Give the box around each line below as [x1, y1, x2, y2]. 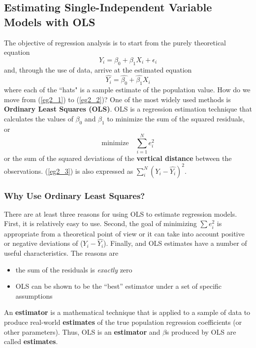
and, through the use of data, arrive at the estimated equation [4, 64, 192, 75]
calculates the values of [4, 113, 73, 123]
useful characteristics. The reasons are [4, 247, 119, 258]
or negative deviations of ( [4, 238, 83, 248]
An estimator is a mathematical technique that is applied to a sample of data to [4, 307, 251, 317]
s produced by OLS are [166, 326, 236, 337]
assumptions [15, 290, 53, 301]
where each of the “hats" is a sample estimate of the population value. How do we [4, 84, 251, 95]
